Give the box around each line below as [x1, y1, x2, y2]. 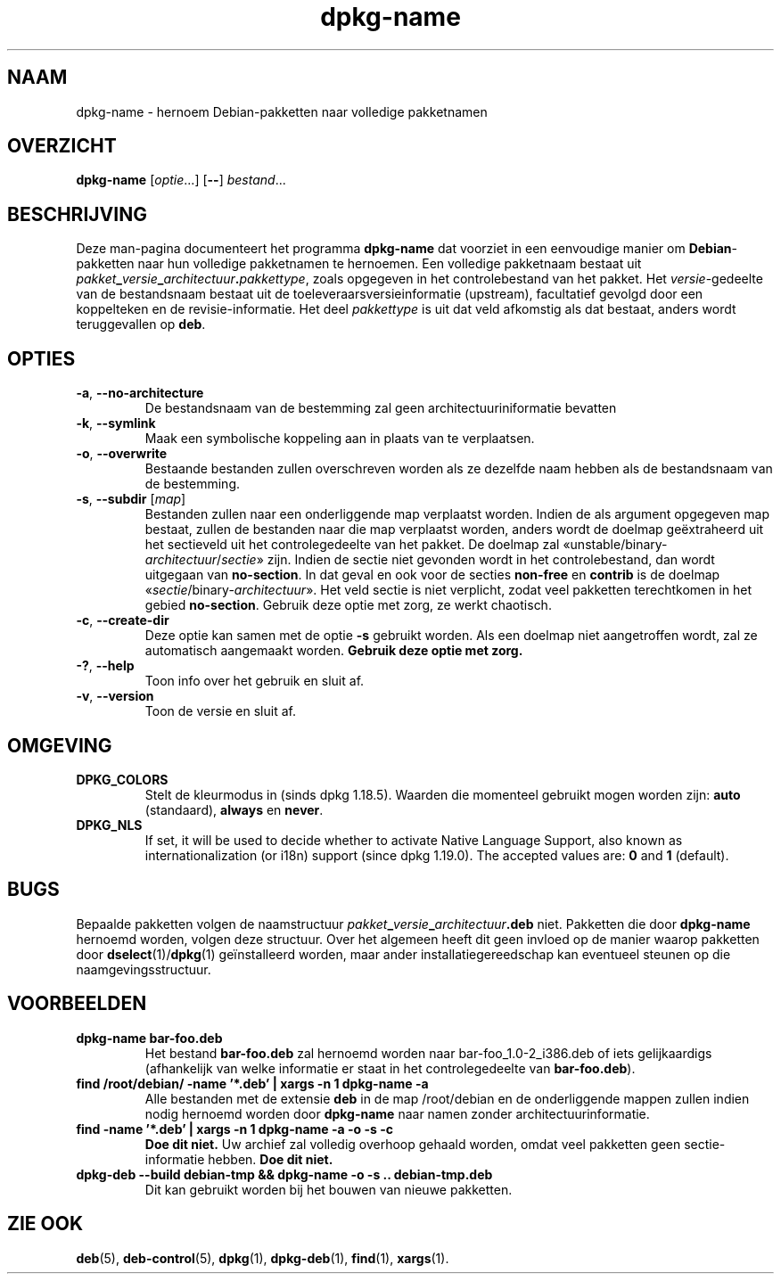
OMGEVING [7, 734, 112, 757]
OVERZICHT [7, 135, 117, 158]
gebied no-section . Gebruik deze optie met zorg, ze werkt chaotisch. [144, 597, 552, 613]
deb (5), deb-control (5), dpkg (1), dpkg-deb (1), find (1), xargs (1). [76, 1250, 449, 1266]
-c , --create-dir [76, 612, 169, 628]
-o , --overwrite [76, 446, 168, 462]
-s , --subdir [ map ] [76, 491, 186, 507]
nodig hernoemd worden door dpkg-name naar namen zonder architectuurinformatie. [144, 1105, 650, 1121]
